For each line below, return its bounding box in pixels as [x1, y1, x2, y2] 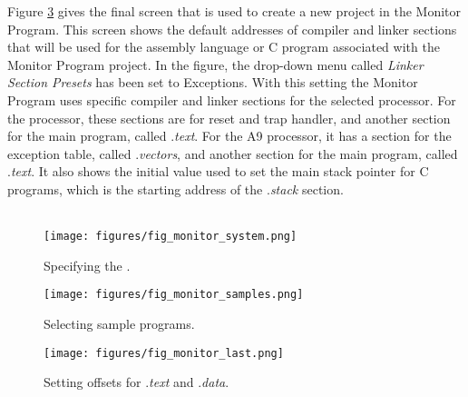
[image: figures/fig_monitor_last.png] [44, 346, 284, 360]
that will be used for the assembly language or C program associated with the [7, 37, 440, 56]
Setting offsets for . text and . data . [44, 372, 229, 392]
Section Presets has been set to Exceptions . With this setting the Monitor [7, 73, 418, 92]
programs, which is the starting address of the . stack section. [7, 179, 344, 198]
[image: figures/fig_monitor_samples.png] [44, 288, 304, 302]
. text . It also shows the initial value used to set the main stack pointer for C [7, 162, 429, 181]
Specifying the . [44, 255, 131, 274]
